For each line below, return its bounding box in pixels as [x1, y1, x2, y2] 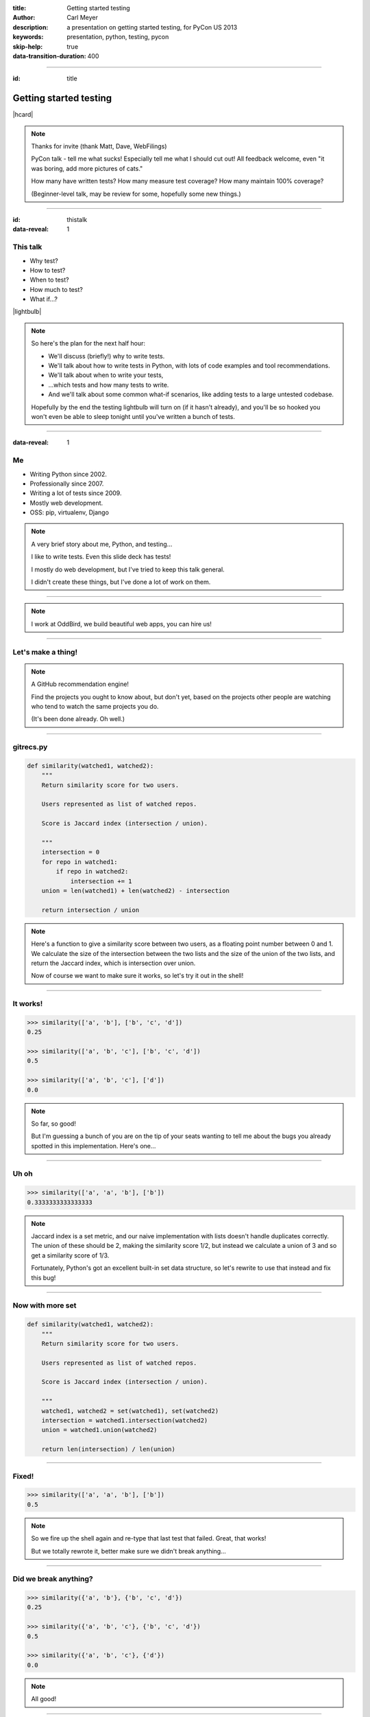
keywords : [12, 33, 44, 41]
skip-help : [12, 42, 43, 51]
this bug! [31, 1273, 56, 1282]
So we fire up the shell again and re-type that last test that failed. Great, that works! [31, 1534, 267, 1543]
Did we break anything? [12, 1574, 93, 1584]
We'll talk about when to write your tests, [48, 371, 164, 379]
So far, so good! [31, 1119, 77, 1128]
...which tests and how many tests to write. [48, 380, 169, 389]
